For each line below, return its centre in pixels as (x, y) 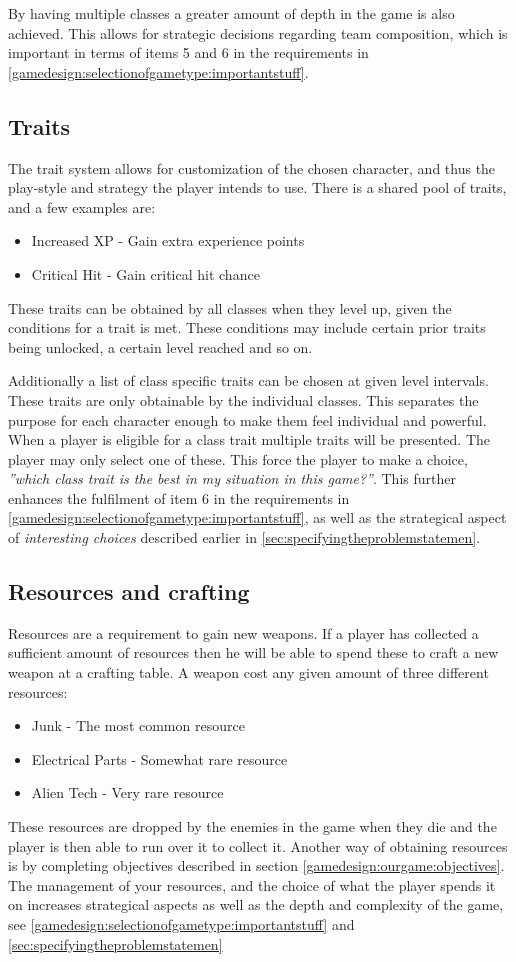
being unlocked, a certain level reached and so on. (160, 346)
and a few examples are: (82, 206)
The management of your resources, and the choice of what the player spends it (252, 884)
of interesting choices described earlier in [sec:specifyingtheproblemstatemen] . (244, 537)
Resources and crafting (129, 591)
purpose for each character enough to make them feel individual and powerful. (247, 419)
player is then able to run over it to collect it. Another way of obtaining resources (258, 845)
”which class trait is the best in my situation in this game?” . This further (232, 478)
